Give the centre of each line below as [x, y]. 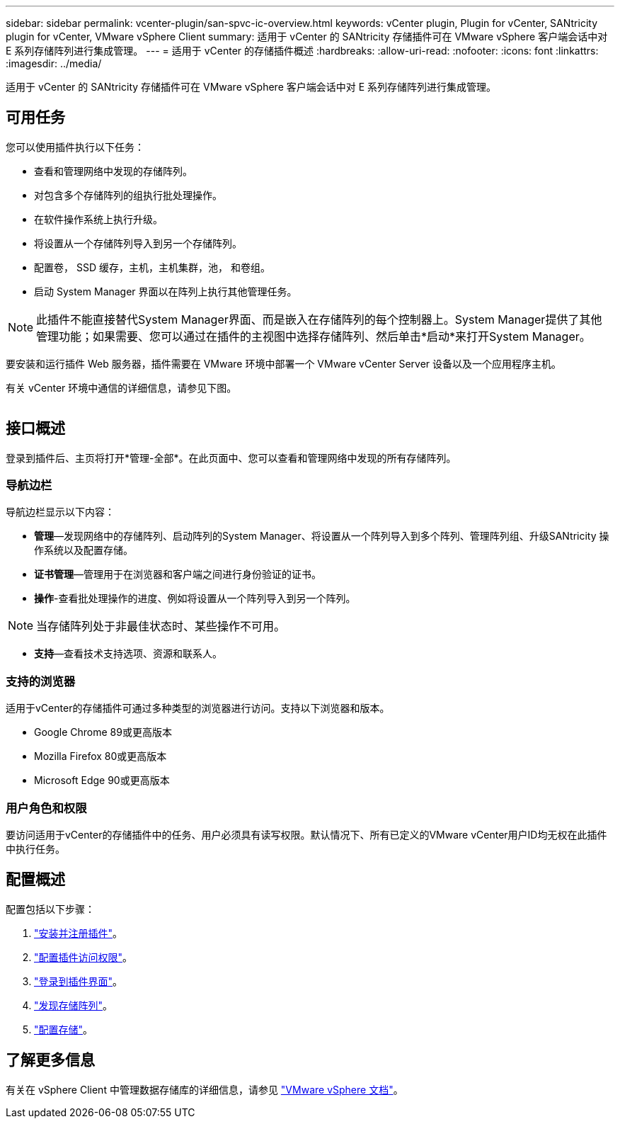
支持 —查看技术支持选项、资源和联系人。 [128, 654]
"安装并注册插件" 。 [79, 933]
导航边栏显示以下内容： [60, 512]
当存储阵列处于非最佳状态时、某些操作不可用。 [161, 626]
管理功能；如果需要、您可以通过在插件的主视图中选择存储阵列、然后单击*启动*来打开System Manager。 [314, 336]
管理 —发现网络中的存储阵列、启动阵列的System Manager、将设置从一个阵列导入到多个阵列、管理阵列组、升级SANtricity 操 [322, 536]
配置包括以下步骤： [50, 909]
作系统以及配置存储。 [84, 550]
